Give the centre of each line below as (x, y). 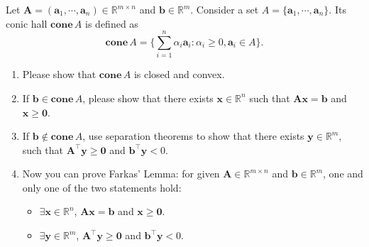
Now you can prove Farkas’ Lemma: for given (121, 174)
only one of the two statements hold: (102, 187)
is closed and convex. (179, 74)
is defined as (112, 23)
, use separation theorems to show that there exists (193, 136)
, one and (343, 174)
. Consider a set (225, 9)
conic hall (27, 23)
